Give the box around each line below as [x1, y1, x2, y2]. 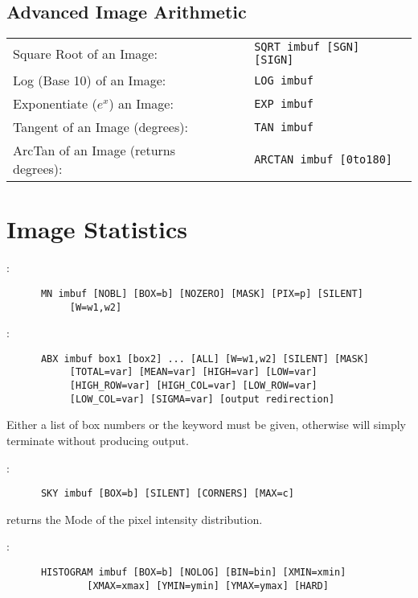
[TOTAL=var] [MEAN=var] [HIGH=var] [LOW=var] [69, 366, 318, 378]
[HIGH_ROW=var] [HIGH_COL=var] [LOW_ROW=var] [69, 380, 318, 392]
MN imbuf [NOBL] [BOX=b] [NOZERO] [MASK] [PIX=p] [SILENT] [40, 287, 363, 299]
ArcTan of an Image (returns [13, 141, 176, 160]
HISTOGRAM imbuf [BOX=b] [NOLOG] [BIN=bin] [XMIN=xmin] [40, 567, 346, 579]
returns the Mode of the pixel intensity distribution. [6, 510, 263, 527]
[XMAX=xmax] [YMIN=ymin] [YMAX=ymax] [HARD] [87, 579, 329, 592]
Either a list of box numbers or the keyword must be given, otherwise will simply [6, 416, 406, 433]
